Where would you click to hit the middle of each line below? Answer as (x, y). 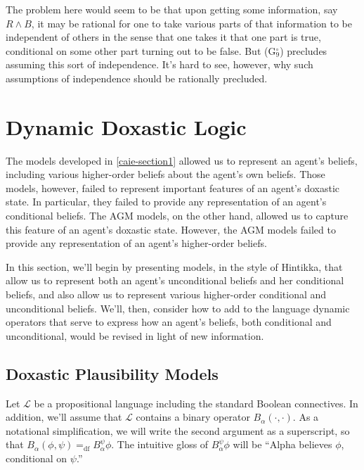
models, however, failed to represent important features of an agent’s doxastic (173, 188)
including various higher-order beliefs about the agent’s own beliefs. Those (165, 174)
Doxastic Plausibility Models (112, 373)
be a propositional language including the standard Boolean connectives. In (196, 403)
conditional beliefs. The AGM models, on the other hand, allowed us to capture (177, 216)
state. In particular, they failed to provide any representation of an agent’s (166, 202)
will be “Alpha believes (282, 444)
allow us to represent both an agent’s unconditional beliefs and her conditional (175, 280)
